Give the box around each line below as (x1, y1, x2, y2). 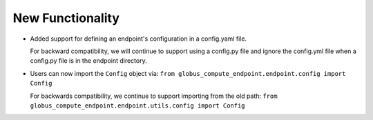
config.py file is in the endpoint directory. (30, 57, 148, 65)
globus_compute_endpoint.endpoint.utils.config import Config (30, 101, 245, 110)
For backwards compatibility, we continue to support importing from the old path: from (30, 92, 278, 100)
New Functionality (12, 10, 120, 26)
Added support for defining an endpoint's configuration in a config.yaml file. (30, 34, 247, 43)
